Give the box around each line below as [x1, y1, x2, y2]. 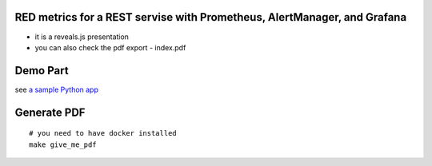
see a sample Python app [14, 85, 99, 94]
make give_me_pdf [29, 140, 97, 149]
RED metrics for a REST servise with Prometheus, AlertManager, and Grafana [14, 10, 407, 24]
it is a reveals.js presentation [34, 32, 130, 41]
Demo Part [14, 64, 69, 77]
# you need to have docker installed [29, 128, 178, 138]
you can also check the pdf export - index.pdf [34, 42, 186, 52]
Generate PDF [14, 105, 86, 119]
